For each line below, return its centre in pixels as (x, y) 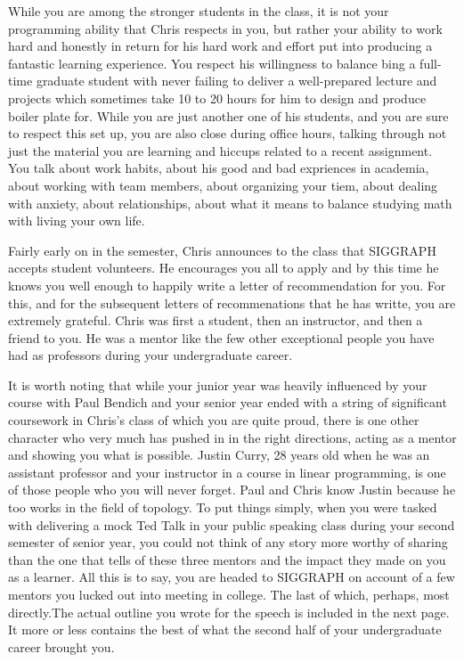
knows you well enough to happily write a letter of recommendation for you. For (227, 285)
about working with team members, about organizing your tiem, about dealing (223, 185)
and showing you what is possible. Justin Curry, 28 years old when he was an (219, 455)
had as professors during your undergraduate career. (151, 355)
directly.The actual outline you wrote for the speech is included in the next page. (229, 612)
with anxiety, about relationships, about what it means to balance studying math (230, 203)
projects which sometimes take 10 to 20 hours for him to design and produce (217, 98)
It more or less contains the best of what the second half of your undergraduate (225, 629)
